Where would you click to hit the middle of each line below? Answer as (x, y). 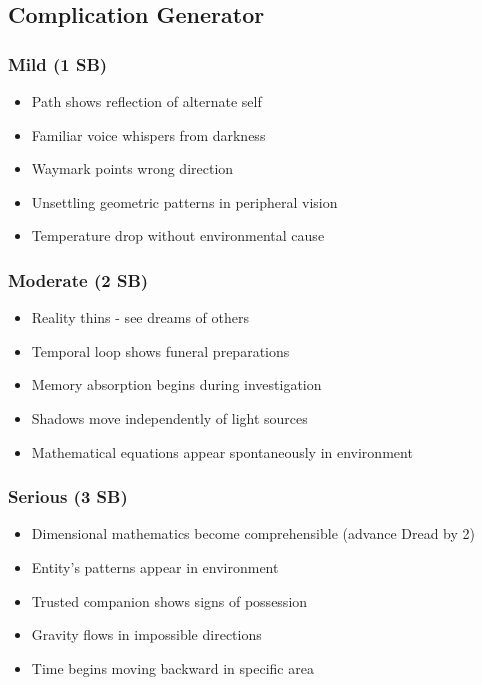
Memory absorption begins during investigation (176, 384)
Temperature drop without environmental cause (178, 235)
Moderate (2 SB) (78, 279)
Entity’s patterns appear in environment (155, 566)
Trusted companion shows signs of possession (169, 600)
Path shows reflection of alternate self (146, 101)
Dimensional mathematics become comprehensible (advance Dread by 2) (253, 533)
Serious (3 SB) (68, 496)
